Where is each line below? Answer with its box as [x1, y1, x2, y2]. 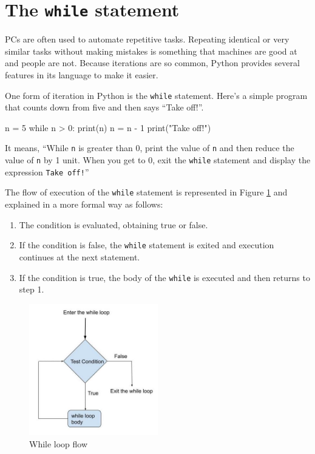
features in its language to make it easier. [5, 69, 158, 81]
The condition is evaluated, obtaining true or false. [19, 218, 208, 231]
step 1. [19, 283, 44, 296]
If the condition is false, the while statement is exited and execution [19, 239, 274, 251]
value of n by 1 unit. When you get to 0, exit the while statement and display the [5, 154, 311, 166]
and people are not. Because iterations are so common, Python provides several [5, 56, 300, 69]
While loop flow [29, 438, 88, 450]
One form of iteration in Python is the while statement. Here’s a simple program [5, 89, 308, 101]
